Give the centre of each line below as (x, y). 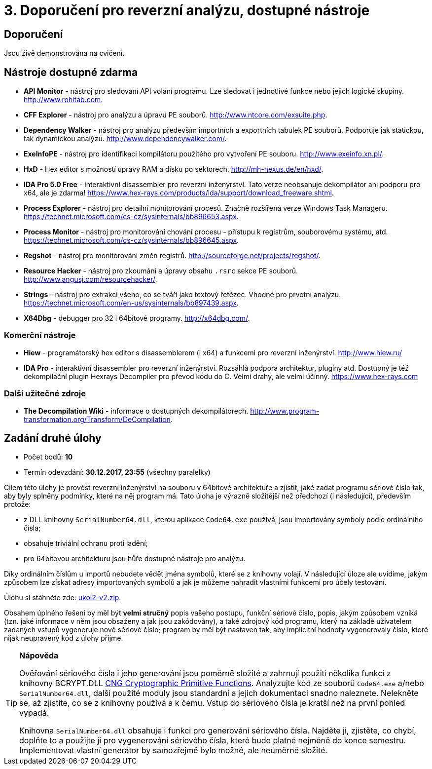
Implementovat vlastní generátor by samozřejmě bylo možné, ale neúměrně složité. (173, 750)
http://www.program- (285, 411)
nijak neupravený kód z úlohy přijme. (64, 638)
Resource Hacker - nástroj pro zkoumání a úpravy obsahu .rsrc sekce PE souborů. (161, 271)
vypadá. (34, 713)
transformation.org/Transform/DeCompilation (97, 419)
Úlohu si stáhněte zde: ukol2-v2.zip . (63, 598)
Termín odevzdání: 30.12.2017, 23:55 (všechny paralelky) (117, 472)
